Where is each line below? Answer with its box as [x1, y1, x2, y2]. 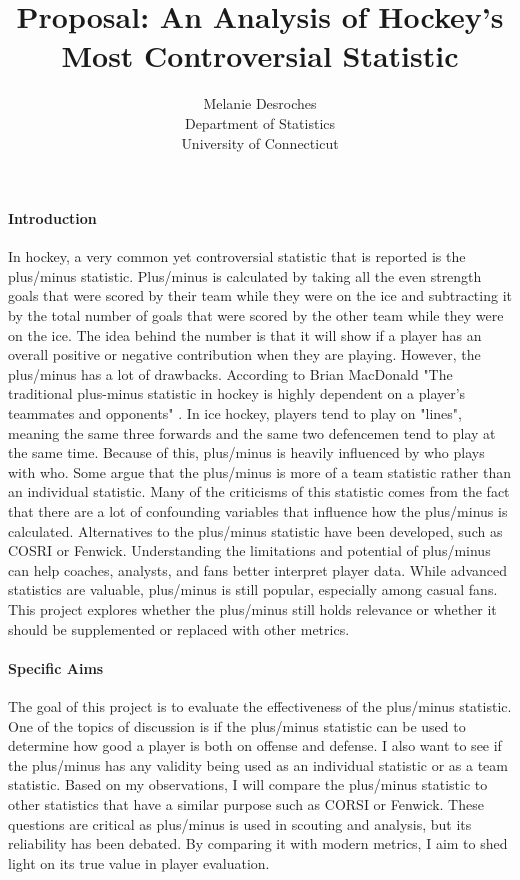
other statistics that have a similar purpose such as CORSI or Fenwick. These [8, 793, 484, 814]
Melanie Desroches [203, 93, 317, 114]
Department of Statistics [184, 112, 336, 133]
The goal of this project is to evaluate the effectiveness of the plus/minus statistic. [8, 695, 512, 716]
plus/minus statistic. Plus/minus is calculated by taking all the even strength [8, 265, 482, 286]
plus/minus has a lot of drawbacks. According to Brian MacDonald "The [8, 363, 453, 384]
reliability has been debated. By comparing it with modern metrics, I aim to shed [8, 833, 508, 854]
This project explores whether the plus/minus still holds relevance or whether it [8, 598, 497, 619]
